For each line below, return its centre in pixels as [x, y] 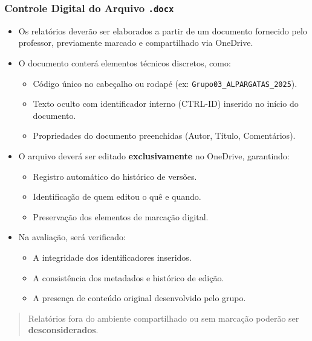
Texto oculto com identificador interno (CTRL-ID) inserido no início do [166, 104]
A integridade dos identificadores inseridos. [112, 257]
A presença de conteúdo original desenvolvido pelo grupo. [139, 298]
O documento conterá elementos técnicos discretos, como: [125, 62]
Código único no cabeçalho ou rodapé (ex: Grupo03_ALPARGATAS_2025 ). [165, 83]
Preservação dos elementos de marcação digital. [121, 216]
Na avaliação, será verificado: [72, 237]
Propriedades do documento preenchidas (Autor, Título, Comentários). [164, 135]
